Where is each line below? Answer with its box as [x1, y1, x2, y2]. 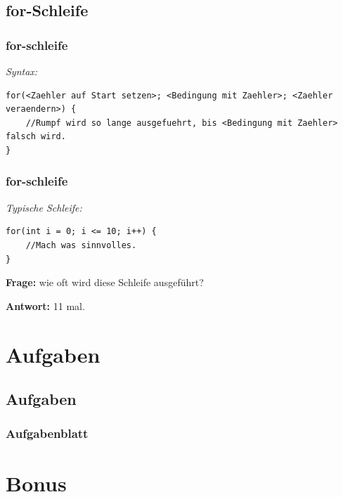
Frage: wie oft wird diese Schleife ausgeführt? [6, 275, 204, 290]
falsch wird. [6, 131, 66, 142]
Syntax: [6, 64, 38, 78]
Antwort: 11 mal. [6, 298, 85, 313]
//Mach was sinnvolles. [25, 240, 137, 250]
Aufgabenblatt [6, 425, 89, 442]
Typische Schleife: [6, 200, 82, 214]
